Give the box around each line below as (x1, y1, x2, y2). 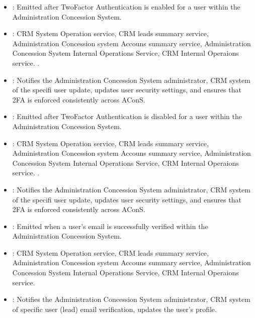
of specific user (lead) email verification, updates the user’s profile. (12, 303, 217, 314)
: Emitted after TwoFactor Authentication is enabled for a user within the (12, 2, 240, 12)
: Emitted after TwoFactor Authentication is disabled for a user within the (12, 111, 242, 122)
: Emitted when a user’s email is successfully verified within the (12, 221, 208, 231)
